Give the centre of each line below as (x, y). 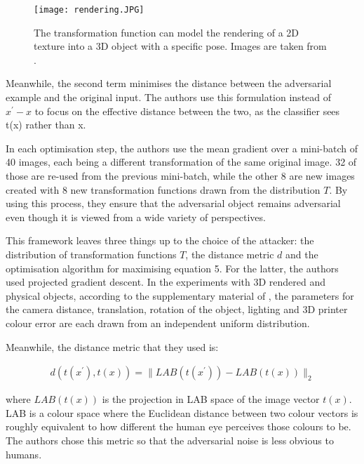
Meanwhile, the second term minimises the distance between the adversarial (169, 83)
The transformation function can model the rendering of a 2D (167, 32)
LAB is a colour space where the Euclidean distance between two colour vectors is (182, 412)
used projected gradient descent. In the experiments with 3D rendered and (166, 282)
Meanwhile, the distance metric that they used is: (112, 346)
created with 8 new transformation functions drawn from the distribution (163, 189)
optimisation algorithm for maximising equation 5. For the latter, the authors (172, 268)
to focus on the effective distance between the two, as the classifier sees (187, 111)
